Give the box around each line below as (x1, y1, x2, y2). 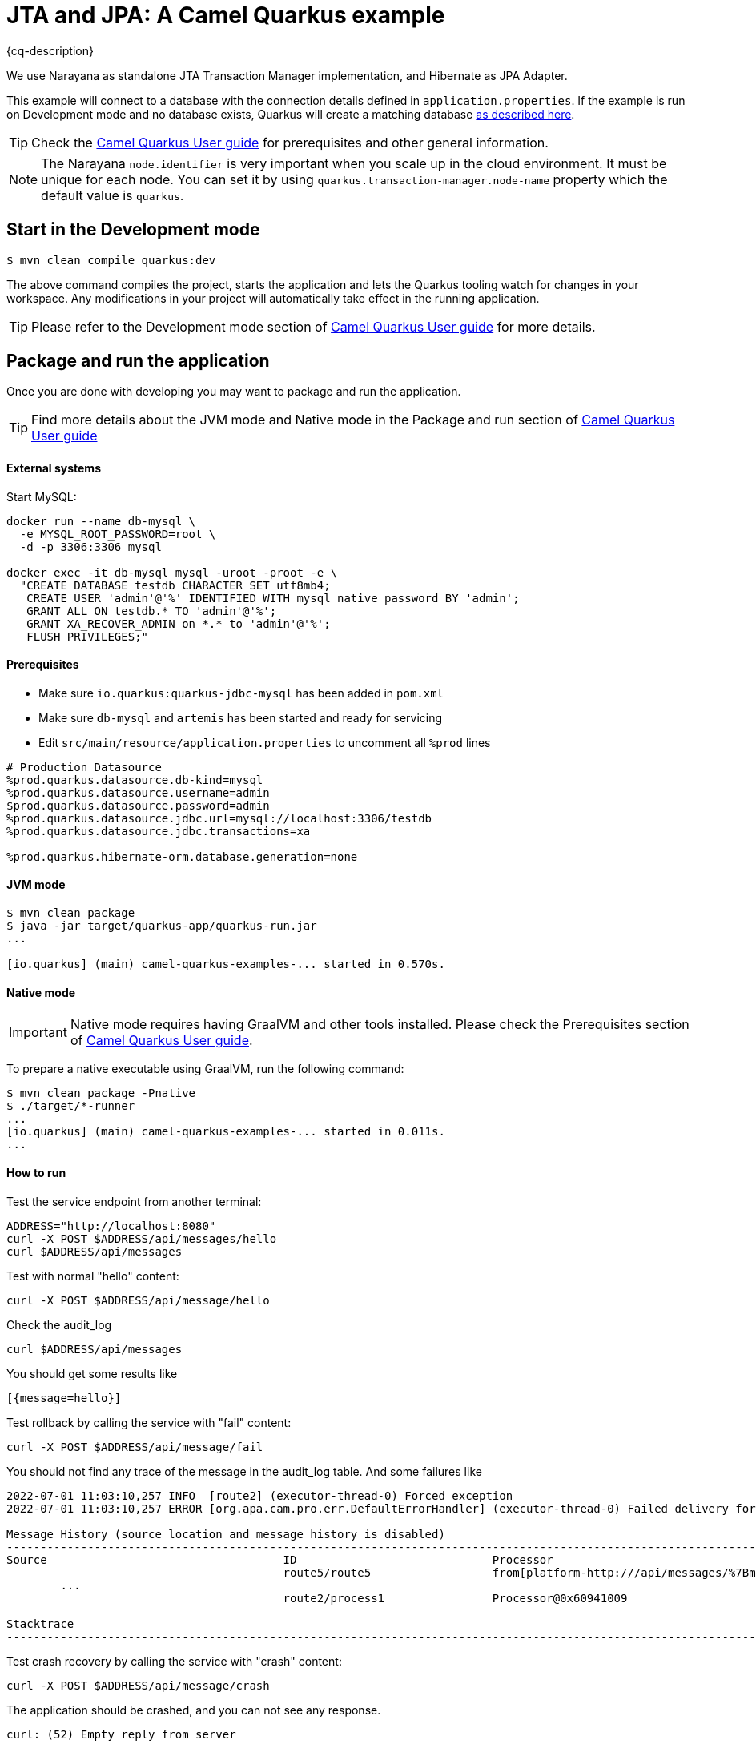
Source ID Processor (6, 1553, 553, 1566)
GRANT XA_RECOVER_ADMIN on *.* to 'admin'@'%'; (26, 617, 331, 630)
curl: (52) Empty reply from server (6, 1727, 236, 1741)
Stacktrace (6, 1617, 74, 1630)
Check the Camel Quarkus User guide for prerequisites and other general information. (31, 134, 549, 151)
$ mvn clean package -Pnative (6, 1087, 196, 1100)
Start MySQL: (6, 489, 77, 504)
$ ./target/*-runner (6, 1099, 135, 1113)
